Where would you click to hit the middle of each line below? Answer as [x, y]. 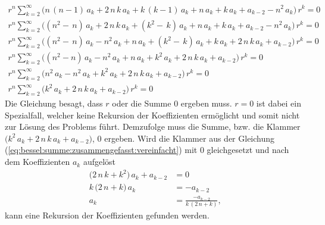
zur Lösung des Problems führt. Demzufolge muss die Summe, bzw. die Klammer [153, 126]
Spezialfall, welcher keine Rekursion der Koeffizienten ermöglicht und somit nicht [152, 115]
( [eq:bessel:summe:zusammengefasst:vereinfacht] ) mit [101, 150]
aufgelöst [99, 162]
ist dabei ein [279, 103]
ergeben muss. [206, 103]
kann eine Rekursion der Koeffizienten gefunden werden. [107, 215]
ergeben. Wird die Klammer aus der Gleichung [190, 138]
